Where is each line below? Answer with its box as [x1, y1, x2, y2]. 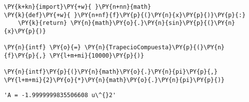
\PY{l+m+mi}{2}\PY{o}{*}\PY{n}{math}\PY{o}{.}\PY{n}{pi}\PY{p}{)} [4, 76, 225, 83]
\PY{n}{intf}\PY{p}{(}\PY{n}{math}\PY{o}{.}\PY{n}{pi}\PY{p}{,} [4, 68, 218, 76]
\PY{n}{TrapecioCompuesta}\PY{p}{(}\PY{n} [84, 44, 225, 51]
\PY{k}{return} [18, 20, 67, 27]
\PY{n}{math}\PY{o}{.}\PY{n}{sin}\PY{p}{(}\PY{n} [70, 20, 235, 27]
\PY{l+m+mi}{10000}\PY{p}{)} [49, 52, 144, 59]
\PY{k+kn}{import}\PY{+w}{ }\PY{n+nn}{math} [4, 3, 151, 10]
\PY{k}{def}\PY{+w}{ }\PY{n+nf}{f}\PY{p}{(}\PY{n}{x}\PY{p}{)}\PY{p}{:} [4, 11, 246, 19]
